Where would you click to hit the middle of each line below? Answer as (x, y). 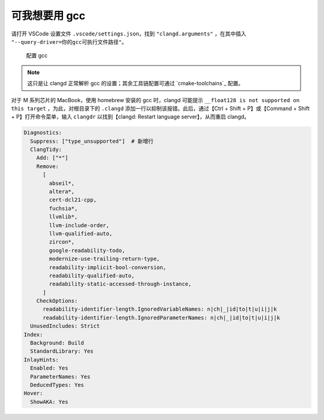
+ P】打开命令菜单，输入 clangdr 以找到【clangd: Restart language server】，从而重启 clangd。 (130, 117)
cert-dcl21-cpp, (73, 200)
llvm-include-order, (79, 225)
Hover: (33, 393)
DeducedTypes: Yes (57, 385)
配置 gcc (37, 56)
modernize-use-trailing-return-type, (104, 259)
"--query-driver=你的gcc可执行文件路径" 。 (69, 41)
